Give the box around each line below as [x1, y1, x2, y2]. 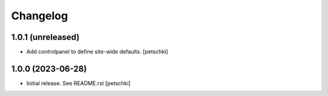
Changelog [11, 9, 68, 22]
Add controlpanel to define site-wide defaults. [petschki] [26, 48, 168, 56]
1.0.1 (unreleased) [11, 32, 80, 42]
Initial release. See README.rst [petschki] [26, 79, 131, 87]
